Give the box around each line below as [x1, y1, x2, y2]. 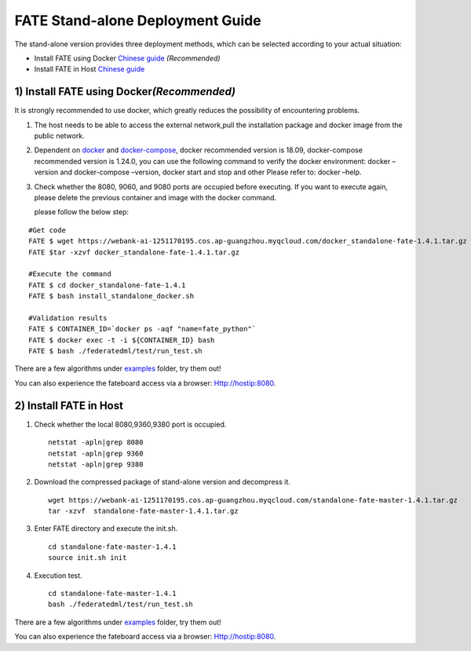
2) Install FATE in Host [14, 399, 123, 412]
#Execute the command [28, 269, 111, 279]
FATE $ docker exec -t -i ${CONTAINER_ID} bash [28, 335, 215, 345]
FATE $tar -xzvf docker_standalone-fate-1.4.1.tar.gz [28, 247, 239, 257]
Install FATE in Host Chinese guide [34, 64, 145, 74]
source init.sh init [48, 554, 127, 562]
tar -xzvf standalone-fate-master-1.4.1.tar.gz [48, 507, 239, 516]
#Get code [28, 225, 66, 235]
